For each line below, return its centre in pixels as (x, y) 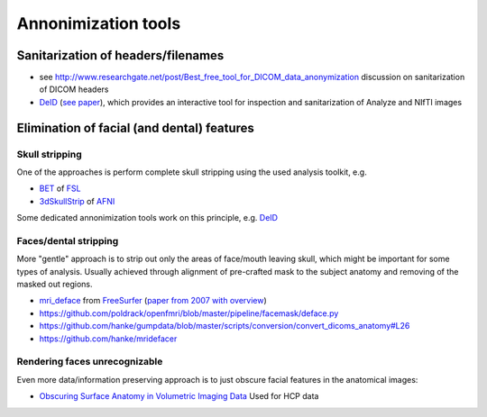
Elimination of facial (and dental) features (135, 127)
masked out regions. (55, 285)
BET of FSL (60, 188)
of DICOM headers (74, 89)
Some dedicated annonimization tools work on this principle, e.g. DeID (147, 218)
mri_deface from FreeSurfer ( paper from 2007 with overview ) (153, 301)
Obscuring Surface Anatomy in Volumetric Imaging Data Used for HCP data (179, 396)
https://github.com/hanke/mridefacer (108, 339)
